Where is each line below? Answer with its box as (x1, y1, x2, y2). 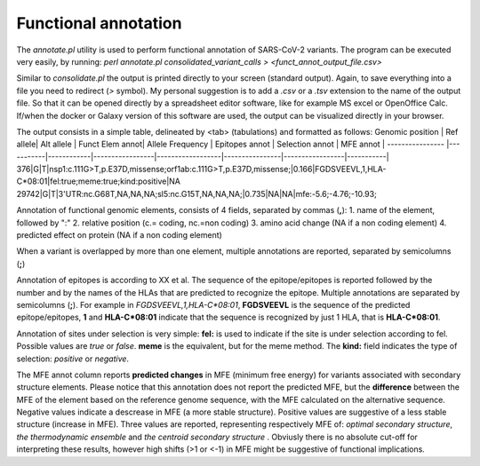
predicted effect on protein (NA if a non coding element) (16, 230, 222, 241)
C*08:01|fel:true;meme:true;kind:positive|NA (16, 176, 181, 186)
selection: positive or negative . (16, 353, 129, 364)
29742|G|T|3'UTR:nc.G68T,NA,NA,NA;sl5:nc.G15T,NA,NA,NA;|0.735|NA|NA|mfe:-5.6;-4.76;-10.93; (16, 188, 377, 199)
